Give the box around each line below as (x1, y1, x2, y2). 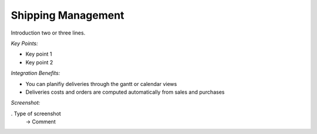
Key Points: (11, 40, 38, 47)
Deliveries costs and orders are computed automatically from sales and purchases (25, 88, 225, 95)
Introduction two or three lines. (11, 29, 86, 36)
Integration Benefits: (11, 70, 60, 77)
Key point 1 (25, 50, 52, 58)
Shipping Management (11, 9, 124, 22)
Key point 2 (25, 59, 53, 66)
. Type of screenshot (11, 110, 61, 117)
